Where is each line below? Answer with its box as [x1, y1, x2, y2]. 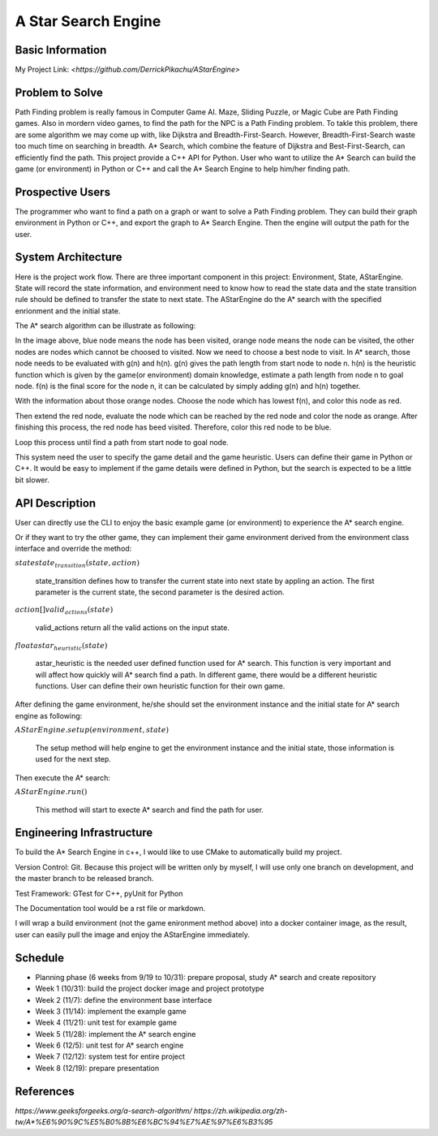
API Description [15, 496, 97, 510]
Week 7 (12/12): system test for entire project [35, 1052, 186, 1061]
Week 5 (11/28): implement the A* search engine [35, 1029, 196, 1039]
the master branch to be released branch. [15, 874, 154, 883]
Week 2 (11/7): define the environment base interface [35, 995, 213, 1004]
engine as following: [15, 711, 83, 720]
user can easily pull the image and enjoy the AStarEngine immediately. [15, 930, 251, 939]
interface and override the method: [15, 544, 132, 554]
